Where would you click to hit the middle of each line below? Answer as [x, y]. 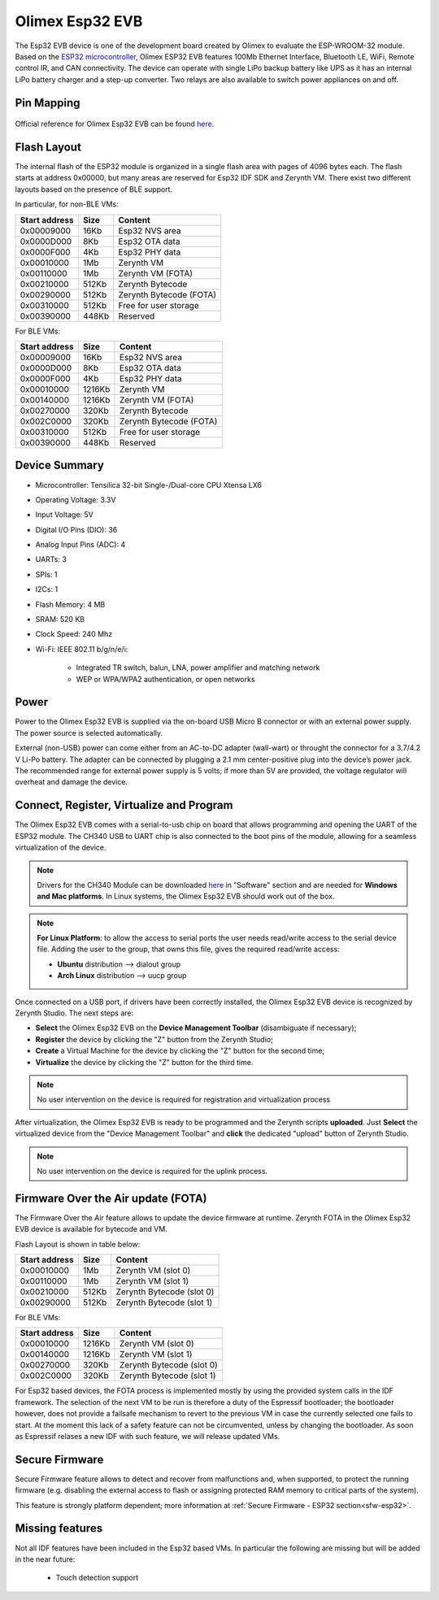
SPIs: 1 [46, 574]
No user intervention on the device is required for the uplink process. [152, 1171]
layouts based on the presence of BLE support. [94, 189]
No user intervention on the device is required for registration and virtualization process [184, 1100]
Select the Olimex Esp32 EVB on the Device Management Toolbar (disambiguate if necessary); [196, 1028]
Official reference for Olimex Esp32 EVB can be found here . [115, 124]
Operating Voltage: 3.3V [76, 499]
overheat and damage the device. [72, 782]
